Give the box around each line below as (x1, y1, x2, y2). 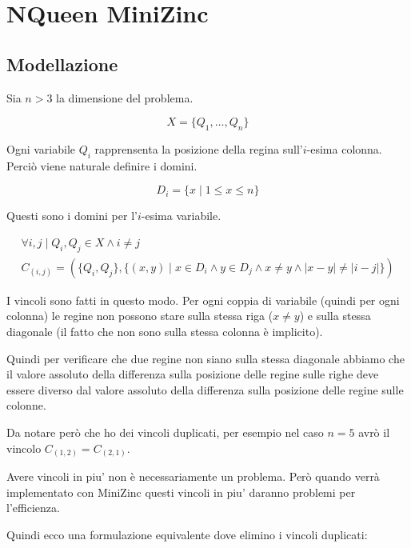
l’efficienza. (6, 499, 60, 516)
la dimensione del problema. (56, 89, 194, 106)
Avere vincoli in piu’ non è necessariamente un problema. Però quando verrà (6, 468, 380, 485)
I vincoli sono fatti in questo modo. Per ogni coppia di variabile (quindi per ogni (6, 291, 400, 308)
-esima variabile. (141, 207, 221, 224)
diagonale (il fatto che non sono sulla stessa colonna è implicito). (6, 323, 323, 339)
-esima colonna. (306, 140, 382, 157)
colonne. (6, 397, 46, 414)
